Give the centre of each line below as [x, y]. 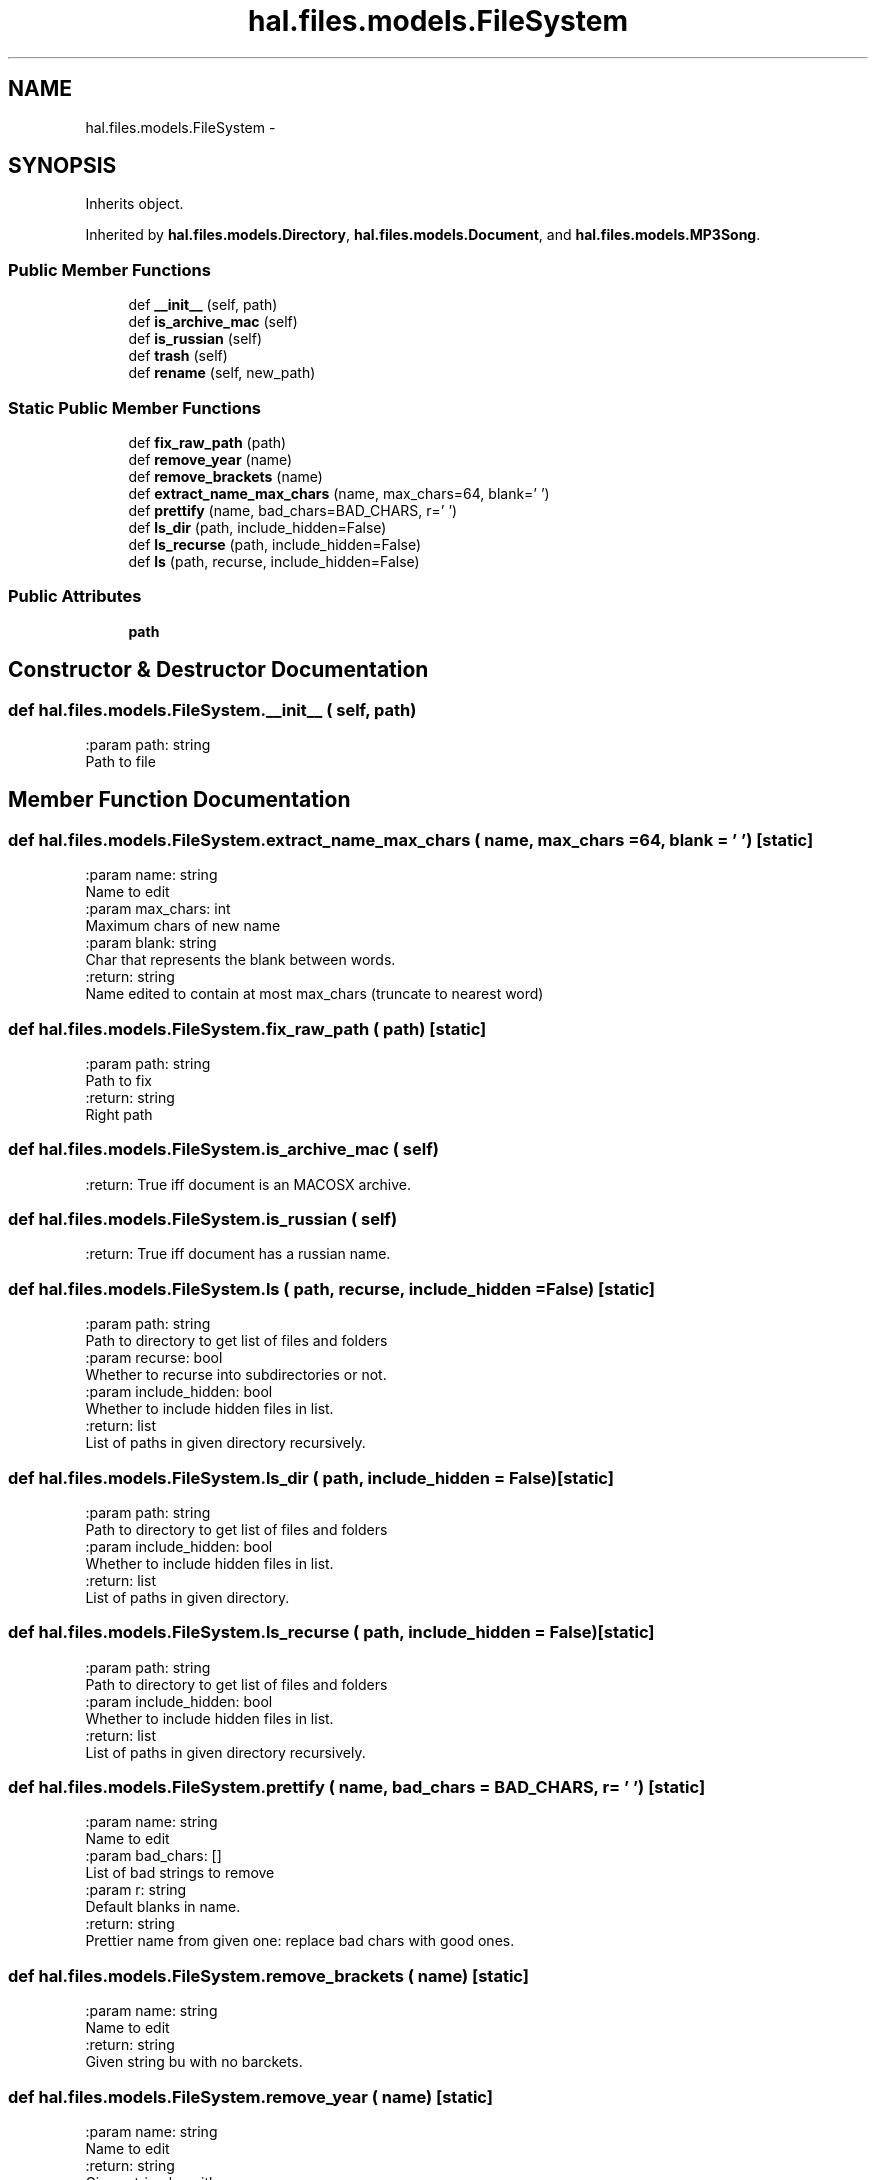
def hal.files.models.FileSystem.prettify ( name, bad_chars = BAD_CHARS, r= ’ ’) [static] [357, 1787]
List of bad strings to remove [180, 1873]
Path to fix [118, 1080]
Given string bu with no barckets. [194, 2062]
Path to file [120, 761]
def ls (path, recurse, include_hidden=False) [274, 561]
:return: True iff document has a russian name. [238, 1254]
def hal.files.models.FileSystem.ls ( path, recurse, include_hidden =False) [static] [331, 1288]
